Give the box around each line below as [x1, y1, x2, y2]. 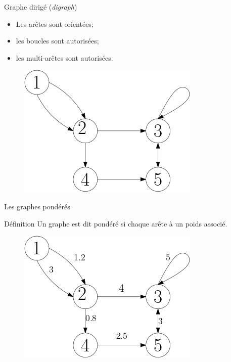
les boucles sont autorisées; [16, 35, 99, 46]
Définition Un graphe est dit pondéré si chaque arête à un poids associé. [4, 218, 227, 229]
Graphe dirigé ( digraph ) [4, 2, 77, 12]
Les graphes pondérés [4, 201, 70, 211]
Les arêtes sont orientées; [16, 18, 94, 29]
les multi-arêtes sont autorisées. [16, 52, 113, 63]
